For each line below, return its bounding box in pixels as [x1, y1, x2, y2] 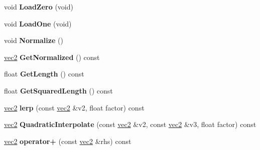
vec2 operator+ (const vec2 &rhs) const [4, 135, 132, 146]
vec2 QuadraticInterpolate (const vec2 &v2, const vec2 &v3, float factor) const [4, 119, 256, 129]
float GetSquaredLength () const [4, 85, 113, 95]
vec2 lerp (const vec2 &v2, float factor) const [4, 102, 145, 112]
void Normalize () [4, 35, 63, 45]
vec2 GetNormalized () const [4, 51, 100, 62]
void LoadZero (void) [4, 1, 73, 11]
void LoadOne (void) [4, 18, 72, 28]
